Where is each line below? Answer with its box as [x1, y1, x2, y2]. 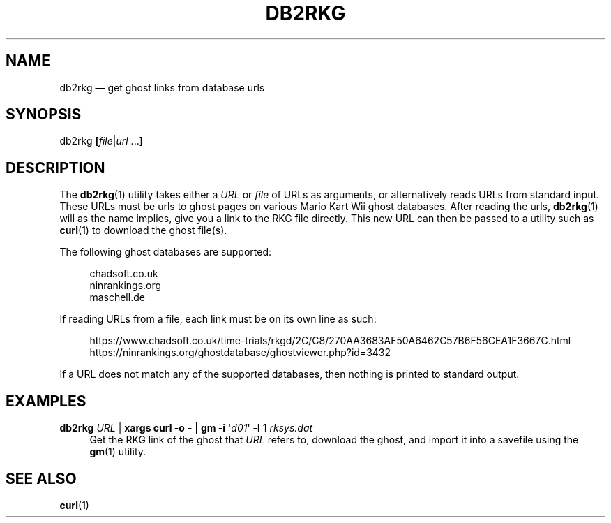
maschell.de [89, 291, 145, 304]
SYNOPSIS [6, 105, 82, 124]
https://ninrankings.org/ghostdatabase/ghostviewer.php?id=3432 [89, 346, 391, 359]
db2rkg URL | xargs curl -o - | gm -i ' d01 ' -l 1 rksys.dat [59, 422, 313, 434]
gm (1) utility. [89, 445, 146, 458]
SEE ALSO [6, 469, 77, 487]
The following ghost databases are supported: [59, 246, 272, 258]
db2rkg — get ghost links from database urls [59, 81, 265, 94]
